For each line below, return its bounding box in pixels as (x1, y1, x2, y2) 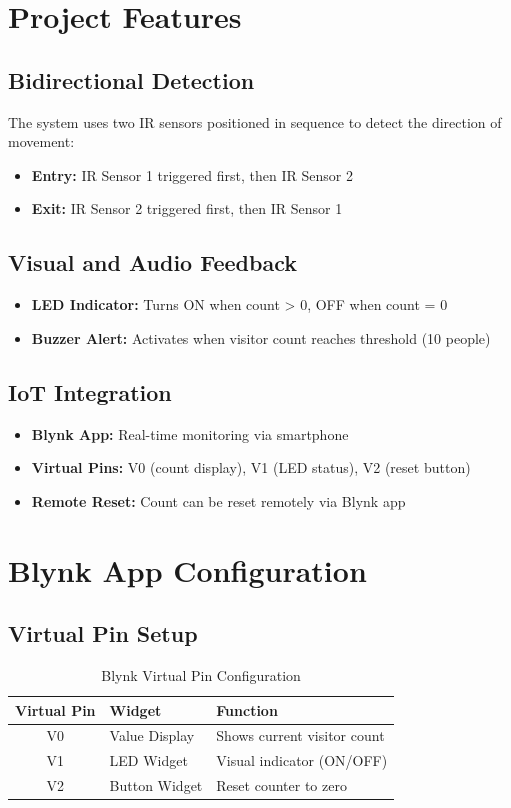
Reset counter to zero (216, 775, 347, 796)
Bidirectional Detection (8, 64, 255, 95)
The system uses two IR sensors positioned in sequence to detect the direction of (8, 111, 502, 132)
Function (216, 699, 278, 720)
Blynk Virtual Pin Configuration (101, 664, 301, 685)
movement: (8, 131, 75, 152)
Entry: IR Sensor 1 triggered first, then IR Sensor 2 (31, 164, 353, 185)
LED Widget (109, 750, 188, 771)
